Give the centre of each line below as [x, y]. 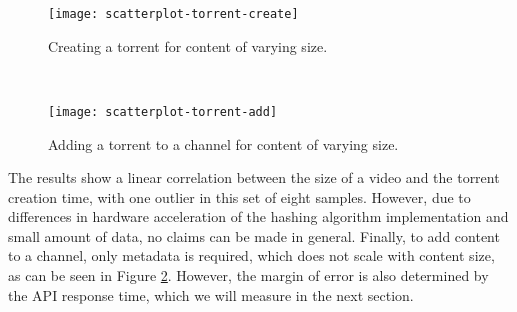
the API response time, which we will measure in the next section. [211, 294]
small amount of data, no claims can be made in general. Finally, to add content [254, 235]
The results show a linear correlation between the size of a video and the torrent [254, 177]
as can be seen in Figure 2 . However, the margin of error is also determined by [248, 275]
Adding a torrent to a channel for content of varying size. [223, 143]
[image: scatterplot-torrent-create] [173, 14]
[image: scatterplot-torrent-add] [163, 111]
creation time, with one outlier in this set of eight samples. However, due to [239, 196]
